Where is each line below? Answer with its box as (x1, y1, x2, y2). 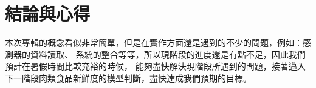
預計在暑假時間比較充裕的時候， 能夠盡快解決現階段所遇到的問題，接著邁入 (5, 60, 306, 72)
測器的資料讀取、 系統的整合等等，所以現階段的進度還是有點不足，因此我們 (5, 48, 306, 60)
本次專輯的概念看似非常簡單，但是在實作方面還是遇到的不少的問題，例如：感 (5, 36, 311, 49)
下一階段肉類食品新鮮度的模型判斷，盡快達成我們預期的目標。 (5, 71, 252, 84)
